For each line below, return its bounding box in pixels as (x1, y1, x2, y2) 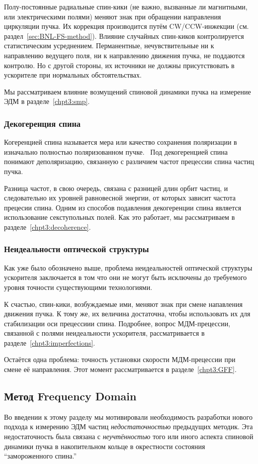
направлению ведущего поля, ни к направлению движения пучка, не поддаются (4, 50, 245, 60)
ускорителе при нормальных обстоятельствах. (4, 70, 142, 80)
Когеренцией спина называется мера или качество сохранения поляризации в (4, 137, 237, 147)
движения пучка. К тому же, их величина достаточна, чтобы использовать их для (4, 308, 251, 319)
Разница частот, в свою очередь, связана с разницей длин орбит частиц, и (4, 183, 228, 193)
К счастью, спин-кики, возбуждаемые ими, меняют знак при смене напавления (4, 298, 243, 309)
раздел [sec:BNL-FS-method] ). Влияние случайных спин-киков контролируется (4, 30, 244, 41)
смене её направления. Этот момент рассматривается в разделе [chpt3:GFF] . (4, 364, 237, 374)
